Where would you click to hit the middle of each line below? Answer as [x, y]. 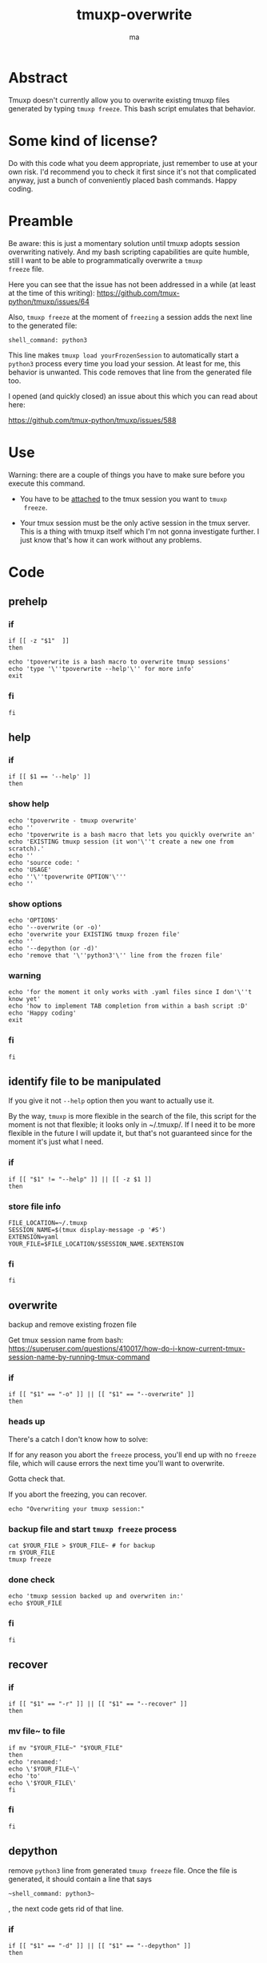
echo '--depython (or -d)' [53, 948]
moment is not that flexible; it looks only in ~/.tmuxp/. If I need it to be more [132, 1125]
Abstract [38, 77]
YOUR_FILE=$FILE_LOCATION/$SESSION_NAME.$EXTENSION [96, 1244]
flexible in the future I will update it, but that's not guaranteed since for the [130, 1133]
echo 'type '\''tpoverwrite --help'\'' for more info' [102, 669]
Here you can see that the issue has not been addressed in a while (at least [132, 284]
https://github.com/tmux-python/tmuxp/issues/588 [92, 420]
